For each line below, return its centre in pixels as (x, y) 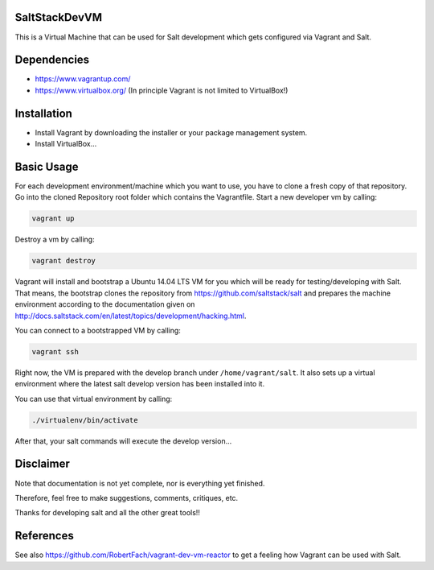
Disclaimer (42, 464)
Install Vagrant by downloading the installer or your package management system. (171, 132)
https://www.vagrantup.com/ (83, 79)
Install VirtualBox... (66, 144)
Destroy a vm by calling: (55, 240)
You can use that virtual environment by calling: (94, 399)
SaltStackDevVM (59, 17)
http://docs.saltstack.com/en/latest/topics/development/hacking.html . (131, 316)
